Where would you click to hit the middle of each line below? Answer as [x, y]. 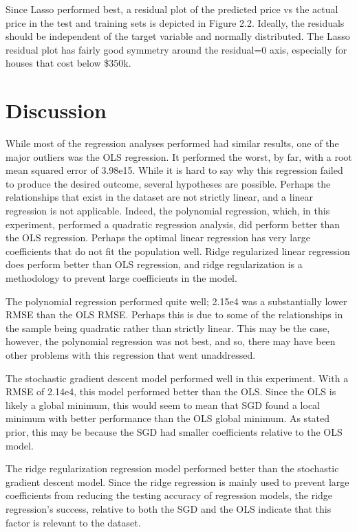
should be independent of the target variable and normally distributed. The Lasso [178, 36]
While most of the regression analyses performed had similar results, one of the [172, 143]
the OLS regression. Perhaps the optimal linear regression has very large [158, 237]
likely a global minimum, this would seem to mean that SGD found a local [163, 404]
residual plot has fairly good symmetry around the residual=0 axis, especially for [176, 49]
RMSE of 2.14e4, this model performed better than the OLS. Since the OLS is [171, 391]
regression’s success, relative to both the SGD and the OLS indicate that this [169, 508]
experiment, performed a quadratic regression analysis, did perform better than [173, 224]
